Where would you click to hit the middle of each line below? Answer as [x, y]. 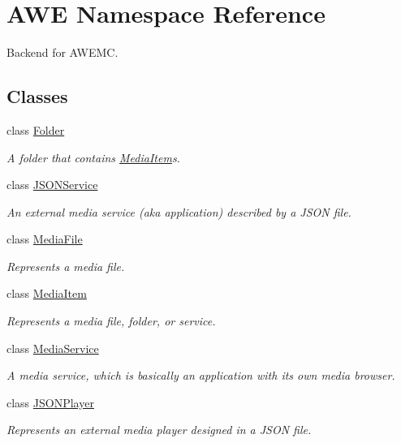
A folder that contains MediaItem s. [93, 157]
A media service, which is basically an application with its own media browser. [201, 375]
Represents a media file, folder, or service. [111, 321]
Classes [37, 96]
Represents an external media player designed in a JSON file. [159, 430]
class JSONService [52, 185]
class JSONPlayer [50, 402]
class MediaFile [45, 239]
